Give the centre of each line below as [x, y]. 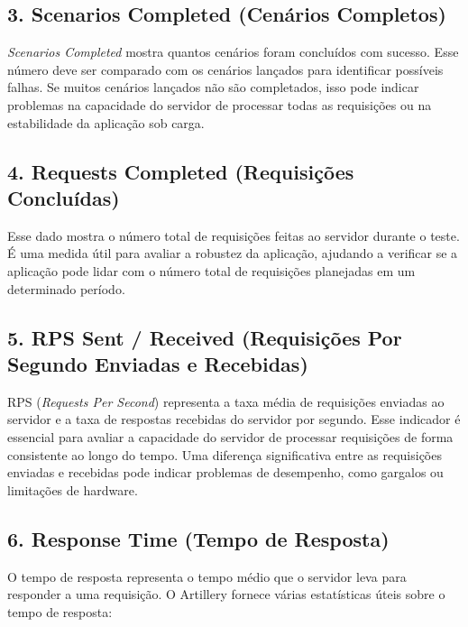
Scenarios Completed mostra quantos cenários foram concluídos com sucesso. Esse [233, 52]
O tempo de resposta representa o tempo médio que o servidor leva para [207, 576]
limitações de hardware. [73, 489]
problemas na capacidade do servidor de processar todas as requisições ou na [220, 104]
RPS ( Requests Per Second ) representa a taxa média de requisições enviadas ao [226, 401]
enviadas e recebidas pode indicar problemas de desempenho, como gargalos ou [225, 472]
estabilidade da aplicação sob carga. [106, 122]
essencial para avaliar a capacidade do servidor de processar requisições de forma [230, 436]
